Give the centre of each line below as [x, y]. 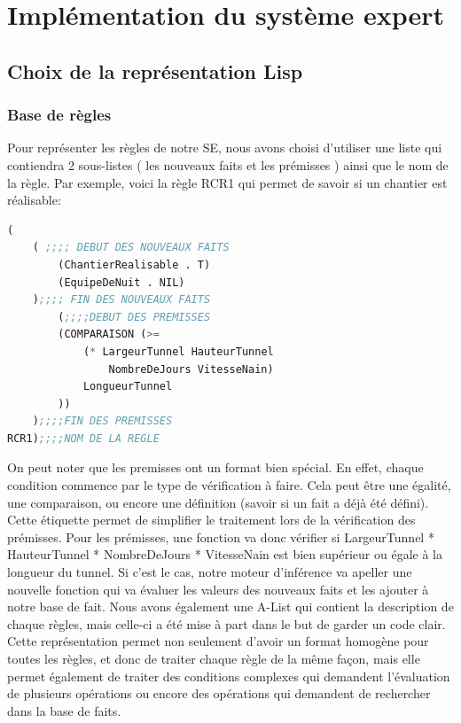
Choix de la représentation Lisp [155, 70]
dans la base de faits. [64, 710]
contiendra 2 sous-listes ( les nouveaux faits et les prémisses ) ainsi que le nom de [228, 164]
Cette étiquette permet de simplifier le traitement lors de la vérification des [211, 520]
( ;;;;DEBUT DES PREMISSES [134, 317]
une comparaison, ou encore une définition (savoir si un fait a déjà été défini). [218, 502]
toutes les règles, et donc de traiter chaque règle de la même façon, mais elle [214, 658]
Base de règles [59, 115]
